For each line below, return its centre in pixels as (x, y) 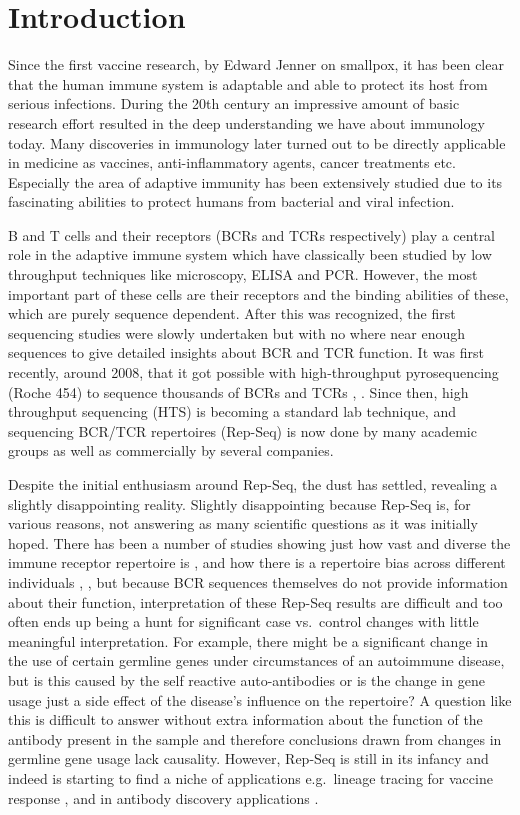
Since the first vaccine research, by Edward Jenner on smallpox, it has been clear (256, 64)
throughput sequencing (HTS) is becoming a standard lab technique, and (232, 411)
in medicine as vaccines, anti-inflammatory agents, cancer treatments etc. (232, 162)
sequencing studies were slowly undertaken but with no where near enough (237, 332)
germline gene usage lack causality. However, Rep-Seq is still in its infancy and (248, 758)
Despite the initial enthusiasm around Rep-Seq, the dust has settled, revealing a (253, 484)
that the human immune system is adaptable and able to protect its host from (248, 83)
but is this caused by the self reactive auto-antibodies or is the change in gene (246, 679)
